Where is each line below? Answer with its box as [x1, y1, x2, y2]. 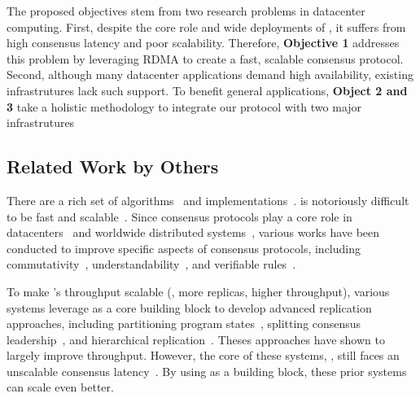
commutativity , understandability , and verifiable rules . [7, 256, 296, 273]
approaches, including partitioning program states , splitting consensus [7, 315, 361, 332]
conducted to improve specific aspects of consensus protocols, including [7, 239, 361, 256]
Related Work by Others [7, 154, 219, 179]
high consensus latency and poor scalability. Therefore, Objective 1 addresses [7, 34, 400, 51]
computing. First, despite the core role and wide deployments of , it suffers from [7, 18, 406, 35]
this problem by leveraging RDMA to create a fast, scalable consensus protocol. [7, 50, 404, 67]
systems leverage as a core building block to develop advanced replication [7, 299, 372, 316]
